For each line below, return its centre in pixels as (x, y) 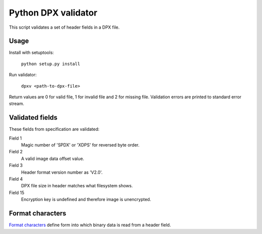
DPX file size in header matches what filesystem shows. (77, 186)
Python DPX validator (53, 13)
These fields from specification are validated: (54, 129)
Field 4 (16, 179)
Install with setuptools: (32, 53)
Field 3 (16, 165)
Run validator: (23, 75)
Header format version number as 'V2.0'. (62, 172)
